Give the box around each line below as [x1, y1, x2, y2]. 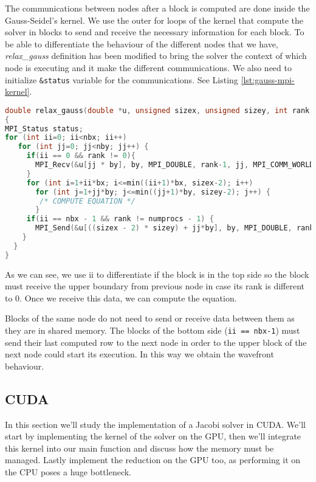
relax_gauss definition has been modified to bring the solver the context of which [5, 49, 307, 62]
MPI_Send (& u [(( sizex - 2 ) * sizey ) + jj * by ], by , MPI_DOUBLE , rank [35, 224, 314, 233]
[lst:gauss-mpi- [241, 73, 295, 86]
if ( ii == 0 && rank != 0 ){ [26, 151, 136, 160]
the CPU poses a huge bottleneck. [5, 466, 131, 478]
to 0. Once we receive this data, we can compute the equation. [5, 291, 237, 304]
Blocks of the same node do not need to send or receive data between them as [5, 312, 295, 325]
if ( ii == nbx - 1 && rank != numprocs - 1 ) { [26, 215, 214, 224]
